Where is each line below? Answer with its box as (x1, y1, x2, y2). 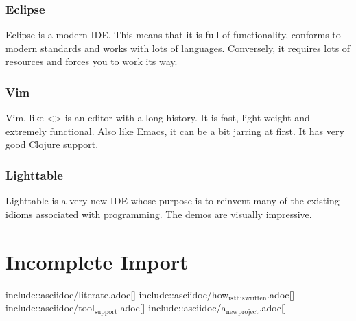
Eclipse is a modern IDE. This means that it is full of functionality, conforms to (5, 27, 341, 42)
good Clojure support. (5, 137, 99, 152)
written (245, 294, 267, 302)
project (238, 308, 259, 316)
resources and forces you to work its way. (5, 54, 178, 69)
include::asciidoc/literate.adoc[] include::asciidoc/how (5, 287, 229, 301)
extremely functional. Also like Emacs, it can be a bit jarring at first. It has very (5, 123, 344, 138)
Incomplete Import (5, 247, 189, 275)
